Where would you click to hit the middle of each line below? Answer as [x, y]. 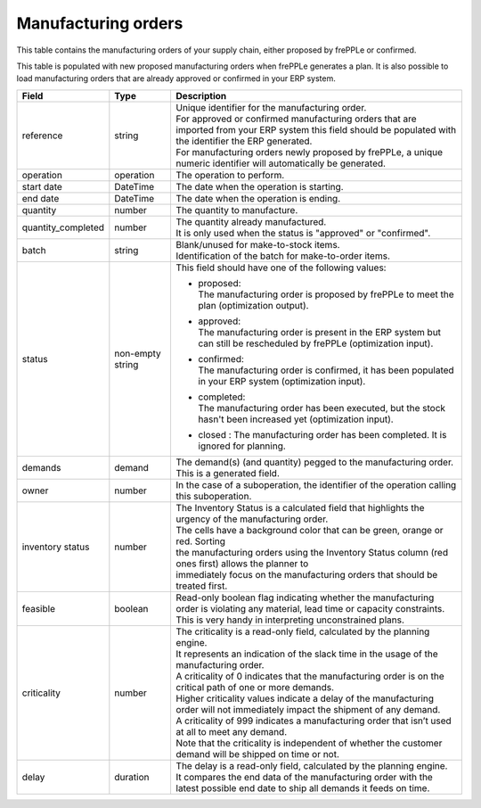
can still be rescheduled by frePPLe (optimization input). [316, 343]
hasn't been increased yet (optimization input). [296, 419]
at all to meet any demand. [232, 731]
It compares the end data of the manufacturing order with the [305, 777]
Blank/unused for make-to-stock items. [258, 244]
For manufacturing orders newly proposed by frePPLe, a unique [310, 152]
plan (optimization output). [253, 305]
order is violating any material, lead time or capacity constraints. [310, 608]
